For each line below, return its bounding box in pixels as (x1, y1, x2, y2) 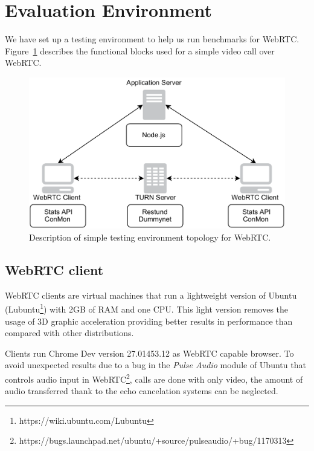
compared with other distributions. (5, 326, 134, 339)
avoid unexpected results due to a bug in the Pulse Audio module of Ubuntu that (5, 359, 306, 371)
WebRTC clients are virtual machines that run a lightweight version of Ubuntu (5, 288, 297, 301)
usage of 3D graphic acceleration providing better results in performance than (5, 314, 293, 327)
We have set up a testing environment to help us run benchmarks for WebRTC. (5, 33, 300, 45)
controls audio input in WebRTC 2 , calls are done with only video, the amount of (5, 371, 303, 385)
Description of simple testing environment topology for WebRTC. (29, 231, 271, 243)
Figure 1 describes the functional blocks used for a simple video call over (5, 44, 275, 57)
